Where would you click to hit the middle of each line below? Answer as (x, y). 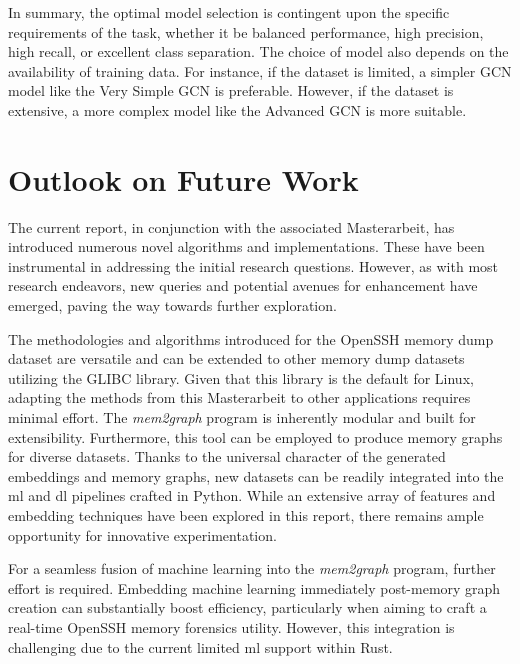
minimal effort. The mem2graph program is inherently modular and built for (242, 417)
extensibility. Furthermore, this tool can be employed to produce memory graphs (255, 436)
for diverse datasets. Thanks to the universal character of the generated (227, 456)
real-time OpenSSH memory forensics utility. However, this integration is (231, 626)
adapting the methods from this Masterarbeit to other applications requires (239, 397)
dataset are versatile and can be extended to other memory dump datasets (236, 358)
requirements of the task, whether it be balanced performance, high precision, (246, 31)
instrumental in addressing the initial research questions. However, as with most (253, 265)
